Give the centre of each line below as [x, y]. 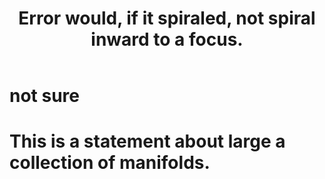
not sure [44, 96]
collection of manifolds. [110, 163]
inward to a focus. [167, 39]
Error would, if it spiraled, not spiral [167, 18]
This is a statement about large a [147, 141]
